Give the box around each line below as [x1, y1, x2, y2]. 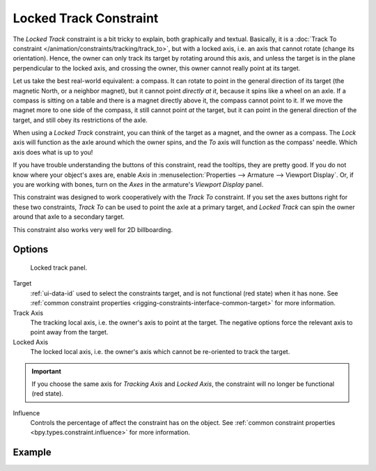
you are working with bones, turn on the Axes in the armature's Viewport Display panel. [13, 180, 264, 189]
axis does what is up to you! [13, 148, 93, 156]
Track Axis [13, 309, 44, 317]
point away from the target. [30, 328, 109, 337]
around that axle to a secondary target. [13, 213, 125, 221]
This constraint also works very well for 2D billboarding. [13, 225, 173, 233]
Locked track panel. [30, 263, 88, 272]
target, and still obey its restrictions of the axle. [13, 116, 148, 124]
